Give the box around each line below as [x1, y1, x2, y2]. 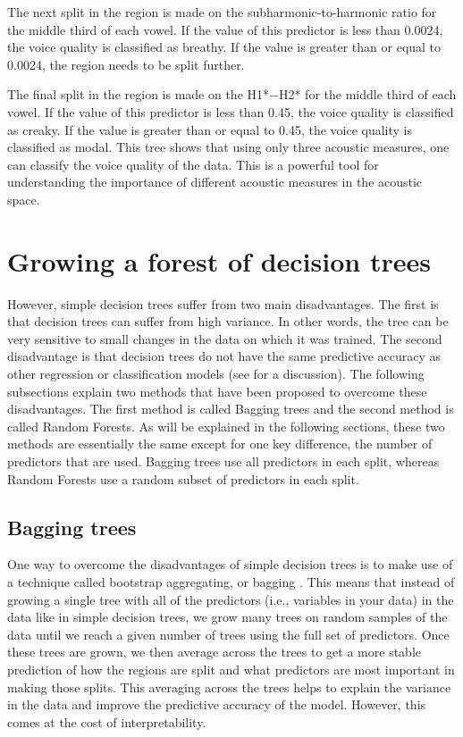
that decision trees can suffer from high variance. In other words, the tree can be [7, 312, 449, 331]
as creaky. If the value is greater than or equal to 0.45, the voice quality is [7, 120, 413, 138]
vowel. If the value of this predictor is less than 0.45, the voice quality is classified [7, 102, 454, 121]
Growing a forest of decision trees [7, 242, 431, 279]
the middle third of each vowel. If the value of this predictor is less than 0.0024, [7, 20, 443, 38]
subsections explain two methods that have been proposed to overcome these [7, 381, 427, 400]
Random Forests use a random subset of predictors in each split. [7, 469, 359, 488]
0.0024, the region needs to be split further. [7, 54, 245, 73]
